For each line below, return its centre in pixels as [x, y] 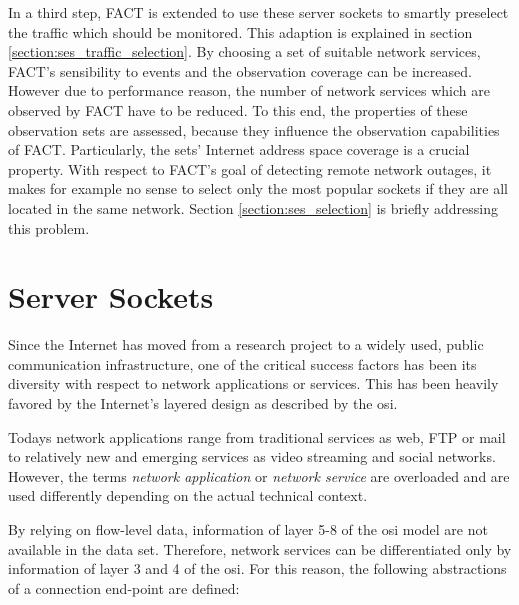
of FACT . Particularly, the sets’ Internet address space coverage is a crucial [239, 149]
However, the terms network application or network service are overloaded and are [259, 475]
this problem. [49, 227]
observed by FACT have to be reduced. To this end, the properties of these [238, 109]
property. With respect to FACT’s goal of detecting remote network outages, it [250, 168]
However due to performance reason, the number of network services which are [249, 90]
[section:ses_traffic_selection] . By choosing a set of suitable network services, [244, 51]
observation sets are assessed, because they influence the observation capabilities [254, 129]
